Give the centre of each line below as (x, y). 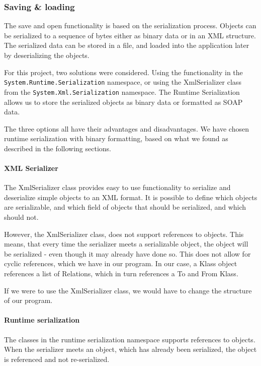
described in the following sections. (58, 148)
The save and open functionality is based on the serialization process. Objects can (130, 25)
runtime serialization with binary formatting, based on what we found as (116, 138)
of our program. (28, 300)
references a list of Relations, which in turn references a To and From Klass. (121, 273)
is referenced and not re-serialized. (57, 359)
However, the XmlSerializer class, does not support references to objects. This (124, 234)
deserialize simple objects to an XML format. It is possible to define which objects (131, 197)
